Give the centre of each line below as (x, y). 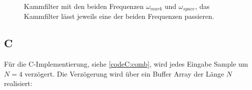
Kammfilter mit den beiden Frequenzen (84, 6)
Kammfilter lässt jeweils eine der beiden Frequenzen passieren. (119, 16)
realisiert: (18, 83)
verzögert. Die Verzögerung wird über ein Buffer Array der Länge (124, 73)
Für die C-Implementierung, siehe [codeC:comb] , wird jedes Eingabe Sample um (126, 64)
